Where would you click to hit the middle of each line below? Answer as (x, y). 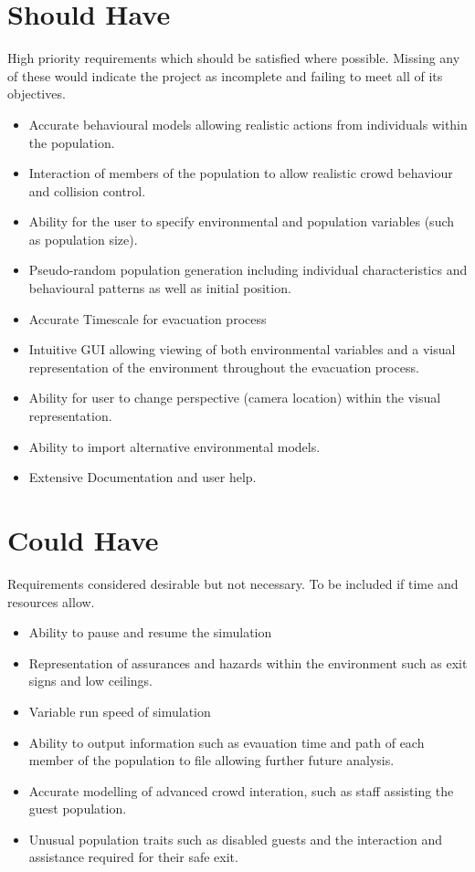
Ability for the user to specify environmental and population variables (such (242, 221)
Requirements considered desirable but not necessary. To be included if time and (233, 583)
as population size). (83, 239)
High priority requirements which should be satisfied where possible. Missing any (234, 58)
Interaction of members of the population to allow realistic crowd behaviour (241, 173)
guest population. (78, 809)
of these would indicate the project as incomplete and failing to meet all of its (225, 75)
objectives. (37, 94)
